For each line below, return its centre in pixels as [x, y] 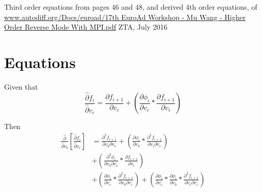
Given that [21, 86]
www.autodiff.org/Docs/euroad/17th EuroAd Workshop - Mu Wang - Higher [125, 17]
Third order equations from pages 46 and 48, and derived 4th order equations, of [131, 7]
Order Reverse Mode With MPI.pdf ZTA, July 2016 [86, 27]
